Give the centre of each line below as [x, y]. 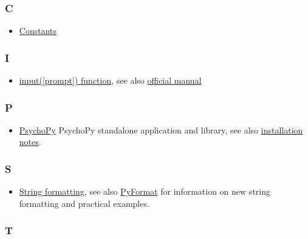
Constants [38, 31]
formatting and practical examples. [84, 203]
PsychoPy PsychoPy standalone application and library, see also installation [161, 130]
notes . [30, 142]
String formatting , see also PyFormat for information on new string [145, 191]
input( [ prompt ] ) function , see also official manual [110, 80]
